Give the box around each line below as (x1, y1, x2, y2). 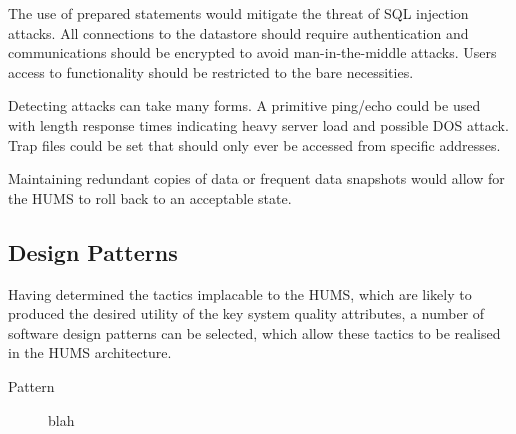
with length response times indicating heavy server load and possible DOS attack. (8, 114, 509, 135)
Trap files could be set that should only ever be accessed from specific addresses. (8, 134, 501, 155)
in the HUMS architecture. (8, 342, 172, 363)
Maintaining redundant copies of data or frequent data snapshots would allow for (8, 168, 505, 189)
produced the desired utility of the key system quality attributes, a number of (8, 303, 485, 324)
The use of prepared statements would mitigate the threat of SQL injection (8, 3, 469, 23)
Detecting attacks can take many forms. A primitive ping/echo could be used (8, 95, 481, 116)
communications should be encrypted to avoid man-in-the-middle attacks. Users (8, 42, 497, 63)
